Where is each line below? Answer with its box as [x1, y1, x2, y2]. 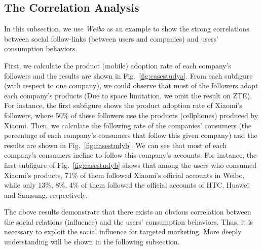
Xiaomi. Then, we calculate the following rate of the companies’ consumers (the [4, 120, 252, 130]
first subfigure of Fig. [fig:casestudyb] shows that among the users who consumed [4, 159, 257, 170]
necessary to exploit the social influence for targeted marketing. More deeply [4, 226, 242, 237]
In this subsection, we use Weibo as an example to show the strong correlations [4, 23, 249, 34]
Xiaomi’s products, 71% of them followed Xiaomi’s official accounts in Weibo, [4, 169, 245, 180]
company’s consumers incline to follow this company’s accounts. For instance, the [4, 150, 257, 160]
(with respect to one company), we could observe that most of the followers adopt [4, 80, 258, 91]
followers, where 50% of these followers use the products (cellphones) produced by [4, 110, 258, 120]
